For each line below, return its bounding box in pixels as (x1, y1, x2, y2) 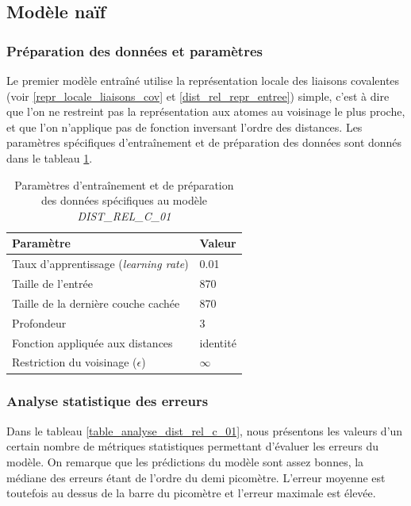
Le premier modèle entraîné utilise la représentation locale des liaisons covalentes (6, 72, 400, 88)
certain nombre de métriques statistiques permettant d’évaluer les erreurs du (6, 438, 378, 454)
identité (199, 334, 236, 351)
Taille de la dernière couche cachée (12, 294, 180, 311)
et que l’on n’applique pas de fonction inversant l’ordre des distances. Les (6, 118, 363, 135)
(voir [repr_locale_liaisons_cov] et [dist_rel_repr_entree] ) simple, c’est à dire (6, 87, 390, 104)
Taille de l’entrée (12, 275, 93, 292)
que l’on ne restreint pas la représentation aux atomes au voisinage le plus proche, (6, 103, 405, 120)
